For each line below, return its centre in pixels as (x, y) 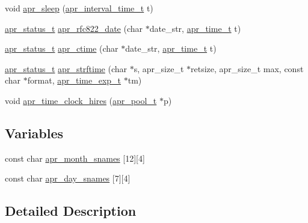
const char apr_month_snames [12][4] (75, 158)
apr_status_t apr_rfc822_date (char (74, 28)
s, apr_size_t (159, 68)
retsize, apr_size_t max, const (247, 68)
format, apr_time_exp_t (74, 80)
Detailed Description (71, 211)
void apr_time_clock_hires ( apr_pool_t (81, 100)
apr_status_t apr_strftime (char (66, 68)
